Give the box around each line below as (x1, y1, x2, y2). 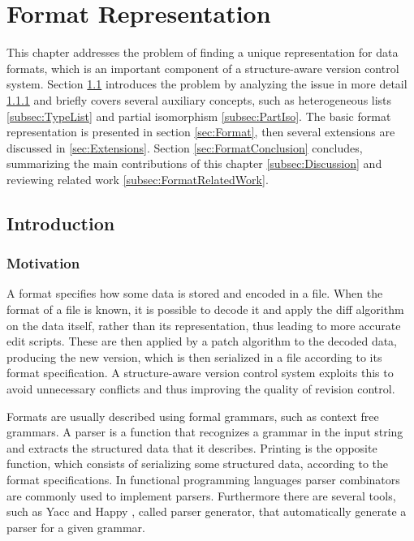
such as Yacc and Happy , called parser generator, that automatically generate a (6, 503, 407, 520)
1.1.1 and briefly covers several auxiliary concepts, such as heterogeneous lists (6, 91, 392, 108)
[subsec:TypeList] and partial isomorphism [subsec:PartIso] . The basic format (6, 107, 391, 124)
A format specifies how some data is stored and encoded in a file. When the (6, 285, 383, 302)
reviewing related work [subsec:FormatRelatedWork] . (6, 170, 269, 187)
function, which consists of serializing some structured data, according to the (6, 455, 389, 472)
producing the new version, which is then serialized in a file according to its (6, 348, 382, 365)
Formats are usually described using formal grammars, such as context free (6, 407, 379, 424)
